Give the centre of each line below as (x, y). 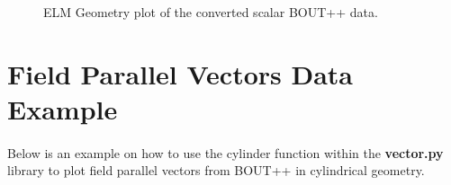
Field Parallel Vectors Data (180, 73)
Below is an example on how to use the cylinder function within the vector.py (225, 152)
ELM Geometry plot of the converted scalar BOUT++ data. (211, 12)
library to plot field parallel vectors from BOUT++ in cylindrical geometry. (216, 170)
